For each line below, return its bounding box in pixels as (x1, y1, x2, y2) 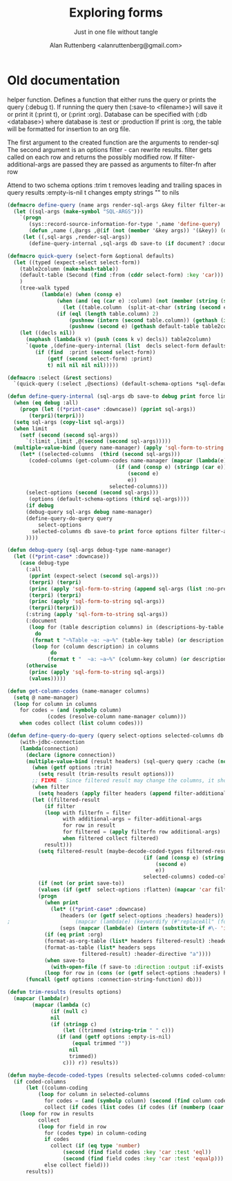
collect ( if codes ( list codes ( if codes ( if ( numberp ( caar (43, 1104, 224, 1111)
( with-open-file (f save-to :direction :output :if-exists (50, 963, 224, 970)
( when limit (13, 425, 48, 432)
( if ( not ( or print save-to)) (37, 880, 126, 887)
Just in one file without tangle (73, 28, 159, 36)
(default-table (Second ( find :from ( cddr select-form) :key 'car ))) (19, 271, 224, 279)
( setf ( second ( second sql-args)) (19, 432, 119, 439)
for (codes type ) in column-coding (43, 1129, 147, 1137)
